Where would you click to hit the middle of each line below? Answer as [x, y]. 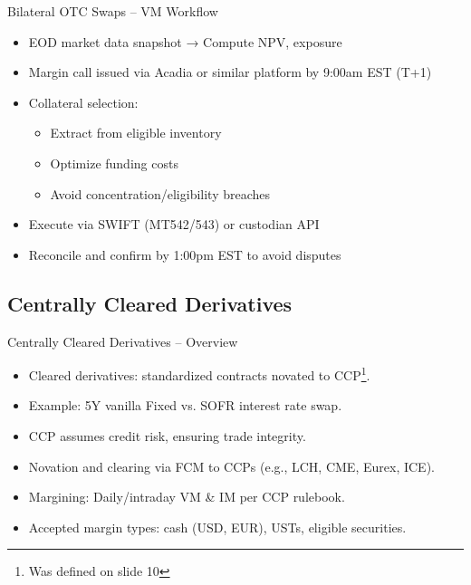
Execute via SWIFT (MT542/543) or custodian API [174, 224]
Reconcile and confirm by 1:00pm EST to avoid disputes [185, 254]
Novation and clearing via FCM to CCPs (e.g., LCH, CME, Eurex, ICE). [231, 466]
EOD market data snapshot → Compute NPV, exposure [185, 41]
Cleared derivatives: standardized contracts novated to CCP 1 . [199, 374]
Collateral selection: [83, 102]
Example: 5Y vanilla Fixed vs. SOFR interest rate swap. [185, 405]
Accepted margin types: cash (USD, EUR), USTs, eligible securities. [217, 527]
